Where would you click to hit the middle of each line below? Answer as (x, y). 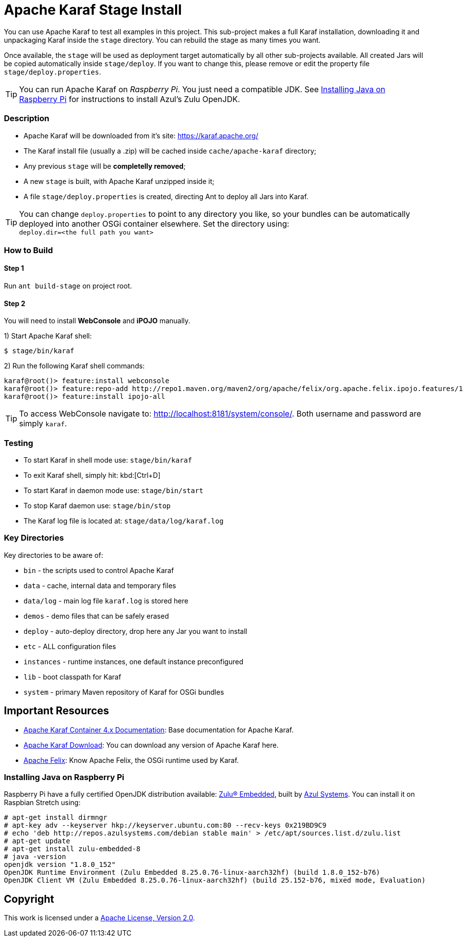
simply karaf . (43, 424)
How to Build (28, 250)
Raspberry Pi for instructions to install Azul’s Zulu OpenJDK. (130, 99)
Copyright (29, 899)
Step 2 (15, 303)
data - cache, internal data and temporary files (100, 585)
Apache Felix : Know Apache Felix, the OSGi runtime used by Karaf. (131, 760)
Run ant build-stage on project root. (68, 286)
